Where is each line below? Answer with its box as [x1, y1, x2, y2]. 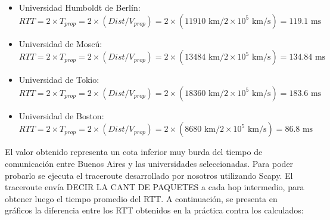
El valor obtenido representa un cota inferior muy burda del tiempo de [5, 145, 263, 158]
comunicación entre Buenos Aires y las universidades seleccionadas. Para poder [5, 157, 294, 169]
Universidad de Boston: [18, 109, 104, 122]
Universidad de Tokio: [18, 73, 99, 86]
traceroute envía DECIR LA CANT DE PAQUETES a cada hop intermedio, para [5, 181, 304, 193]
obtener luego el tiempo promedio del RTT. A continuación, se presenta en [5, 192, 278, 204]
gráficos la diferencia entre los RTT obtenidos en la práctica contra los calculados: [5, 204, 304, 216]
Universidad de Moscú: [18, 37, 102, 49]
